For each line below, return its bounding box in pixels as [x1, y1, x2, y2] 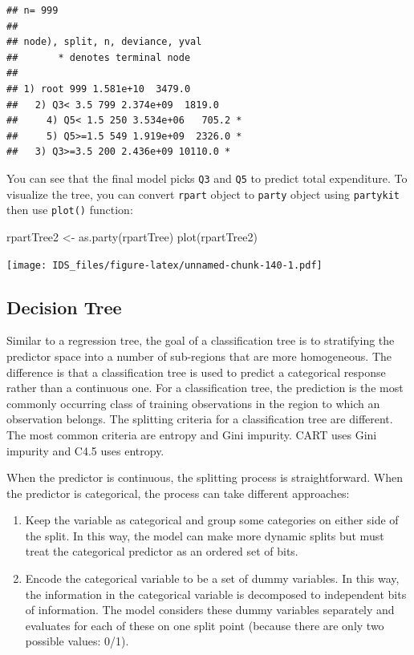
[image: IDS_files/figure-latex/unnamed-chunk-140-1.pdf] [6, 259, 323, 271]
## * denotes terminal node [6, 51, 191, 63]
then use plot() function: [6, 201, 133, 218]
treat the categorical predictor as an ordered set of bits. [25, 543, 298, 560]
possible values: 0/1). [25, 633, 129, 649]
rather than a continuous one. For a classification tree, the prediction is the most [6, 379, 404, 396]
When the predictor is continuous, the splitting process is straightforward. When [6, 469, 403, 486]
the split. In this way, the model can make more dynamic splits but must [25, 527, 384, 544]
